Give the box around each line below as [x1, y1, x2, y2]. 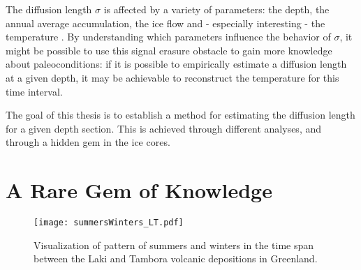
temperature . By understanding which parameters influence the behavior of [6, 29, 331, 44]
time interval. [6, 84, 63, 98]
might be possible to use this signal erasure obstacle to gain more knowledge [6, 43, 332, 57]
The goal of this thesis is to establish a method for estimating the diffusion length [6, 107, 355, 122]
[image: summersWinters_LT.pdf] [34, 218, 184, 228]
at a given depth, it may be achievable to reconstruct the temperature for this [6, 70, 339, 84]
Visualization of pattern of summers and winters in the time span [34, 237, 314, 252]
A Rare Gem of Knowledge [6, 176, 272, 204]
